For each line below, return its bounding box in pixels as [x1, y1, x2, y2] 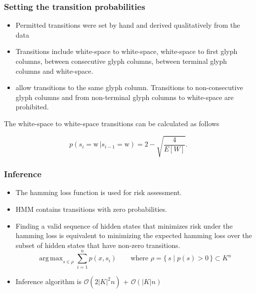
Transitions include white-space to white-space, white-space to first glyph [15, 46, 238, 56]
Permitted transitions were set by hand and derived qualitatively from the [15, 20, 240, 30]
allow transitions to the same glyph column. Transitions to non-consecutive [15, 82, 243, 93]
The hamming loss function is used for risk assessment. [15, 187, 182, 197]
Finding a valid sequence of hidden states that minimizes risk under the [15, 220, 233, 231]
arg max [39, 255, 63, 262]
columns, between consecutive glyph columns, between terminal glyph [15, 56, 227, 66]
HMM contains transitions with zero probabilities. [15, 203, 167, 214]
